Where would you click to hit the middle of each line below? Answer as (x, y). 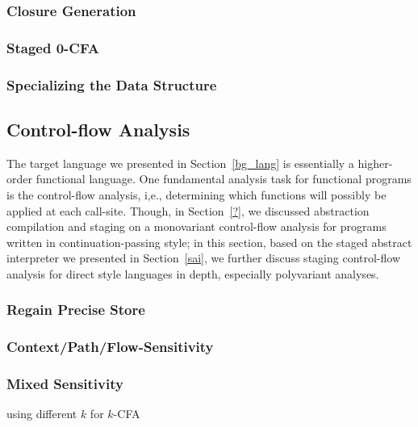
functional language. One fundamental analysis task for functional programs (224, 179)
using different (42, 414)
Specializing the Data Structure (112, 84)
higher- (375, 163)
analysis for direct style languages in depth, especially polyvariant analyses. (193, 273)
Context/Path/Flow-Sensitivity (110, 347)
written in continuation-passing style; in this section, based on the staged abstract (209, 242)
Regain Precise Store (76, 310)
